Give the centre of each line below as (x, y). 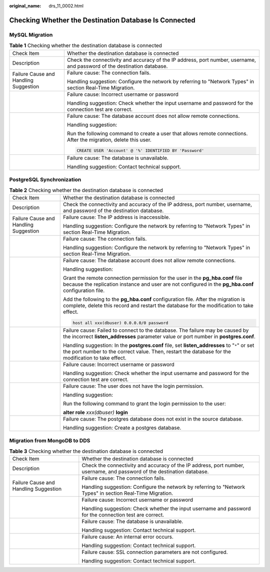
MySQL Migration (31, 35)
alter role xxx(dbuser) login (95, 413)
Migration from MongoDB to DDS (50, 440)
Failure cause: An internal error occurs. (127, 537)
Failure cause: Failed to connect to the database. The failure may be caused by (156, 330)
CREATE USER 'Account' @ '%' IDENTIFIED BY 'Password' (140, 151)
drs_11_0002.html (66, 6)
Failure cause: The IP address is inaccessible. (116, 217)
